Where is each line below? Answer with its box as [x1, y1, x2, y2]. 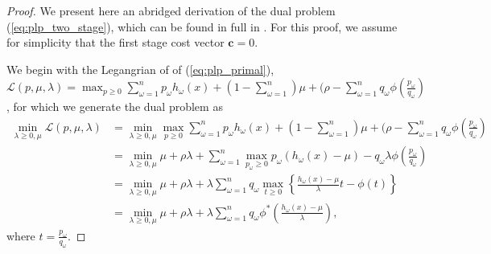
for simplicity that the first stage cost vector [6, 34, 225, 51]
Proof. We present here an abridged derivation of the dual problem [6, 2, 336, 18]
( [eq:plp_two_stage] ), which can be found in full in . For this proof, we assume [6, 18, 398, 35]
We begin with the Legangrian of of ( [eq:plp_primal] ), [6, 60, 274, 77]
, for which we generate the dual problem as [6, 98, 223, 115]
